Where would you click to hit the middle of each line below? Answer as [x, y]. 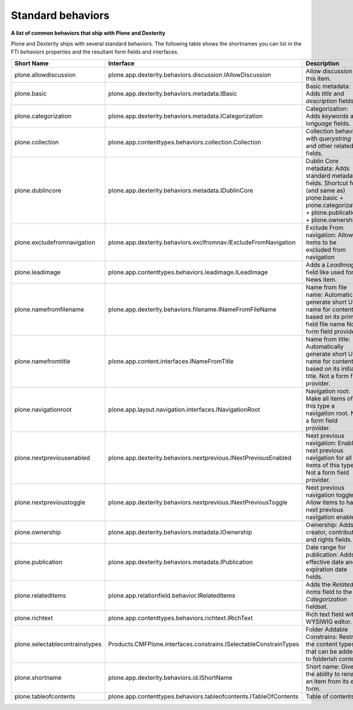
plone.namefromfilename [49, 309]
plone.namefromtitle [42, 361]
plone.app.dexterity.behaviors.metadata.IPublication [180, 562]
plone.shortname [38, 678]
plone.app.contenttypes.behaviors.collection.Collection [184, 142]
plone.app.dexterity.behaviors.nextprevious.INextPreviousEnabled [200, 458]
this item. [319, 78]
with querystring [328, 138]
